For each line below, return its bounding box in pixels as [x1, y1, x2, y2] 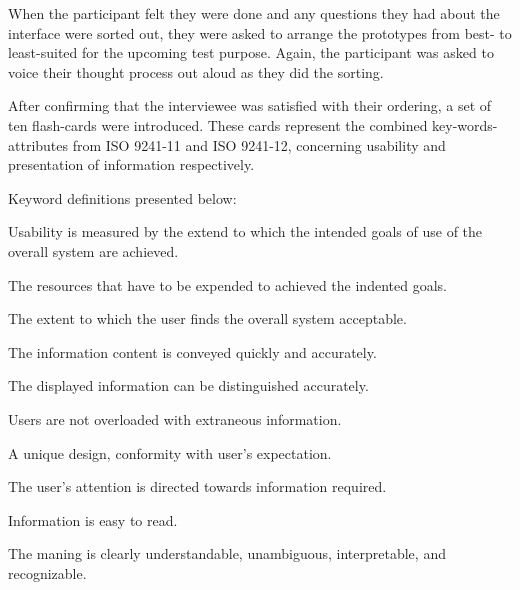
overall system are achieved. [8, 240, 179, 261]
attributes [8, 134, 69, 155]
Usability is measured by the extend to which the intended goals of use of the [8, 221, 483, 242]
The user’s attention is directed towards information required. [8, 476, 387, 497]
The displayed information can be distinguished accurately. [8, 375, 369, 396]
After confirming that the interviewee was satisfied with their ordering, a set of [8, 95, 492, 116]
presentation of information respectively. [8, 154, 255, 175]
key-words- [432, 114, 498, 135]
